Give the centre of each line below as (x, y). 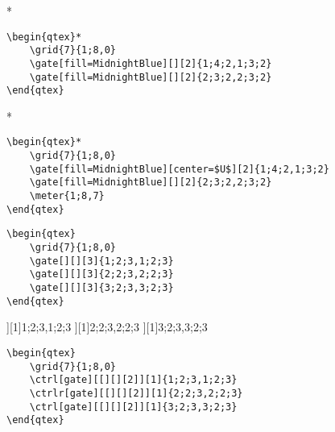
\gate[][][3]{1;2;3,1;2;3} (101, 261)
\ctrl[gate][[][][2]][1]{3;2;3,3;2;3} (133, 407)
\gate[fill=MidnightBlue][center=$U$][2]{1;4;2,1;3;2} (179, 169)
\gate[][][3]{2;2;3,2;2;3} (101, 274)
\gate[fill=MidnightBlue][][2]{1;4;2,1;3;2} (151, 63)
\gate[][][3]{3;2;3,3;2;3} (101, 288)
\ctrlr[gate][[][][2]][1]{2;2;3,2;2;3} (136, 393)
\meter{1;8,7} (67, 196)
